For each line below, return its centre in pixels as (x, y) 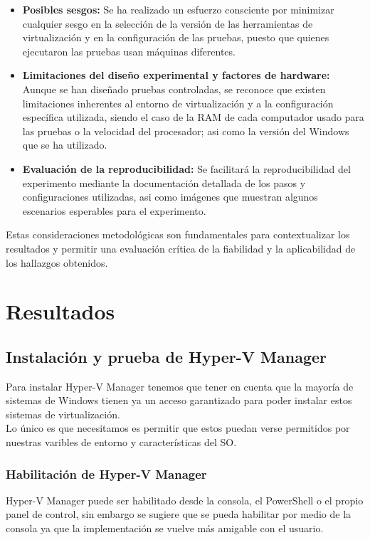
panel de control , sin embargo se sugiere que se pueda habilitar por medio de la (179, 514)
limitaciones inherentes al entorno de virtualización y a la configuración (178, 103)
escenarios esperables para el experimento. (114, 210)
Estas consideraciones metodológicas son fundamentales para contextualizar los (178, 234)
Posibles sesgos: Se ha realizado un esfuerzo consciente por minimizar (178, 9)
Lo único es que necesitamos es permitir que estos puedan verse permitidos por (178, 428)
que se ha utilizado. (65, 145)
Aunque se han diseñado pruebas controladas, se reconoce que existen (174, 89)
